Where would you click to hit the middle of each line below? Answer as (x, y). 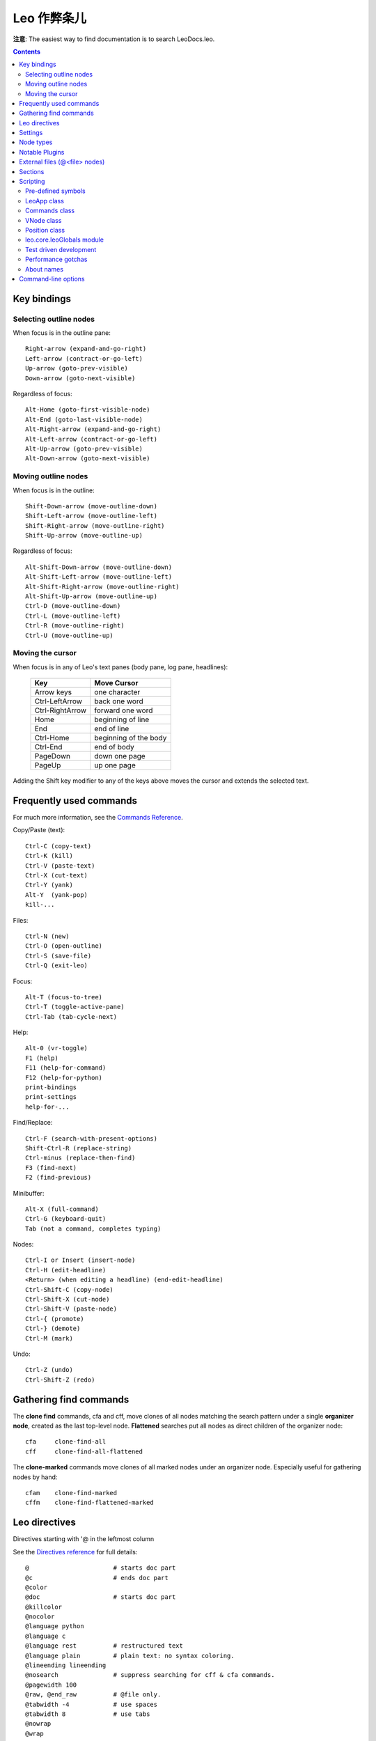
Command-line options (52, 279)
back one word (119, 701)
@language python (55, 1626)
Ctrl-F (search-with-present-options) (92, 1138)
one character (117, 692)
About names (45, 269)
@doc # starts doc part (101, 1597)
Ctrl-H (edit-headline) (66, 1270)
